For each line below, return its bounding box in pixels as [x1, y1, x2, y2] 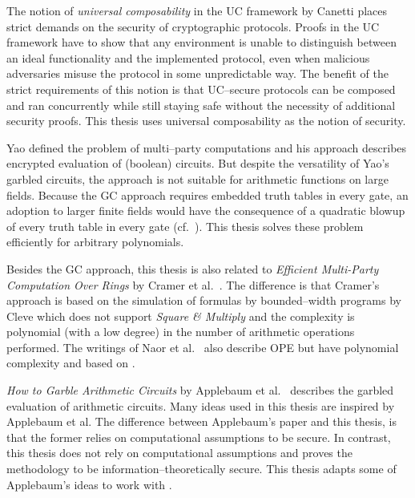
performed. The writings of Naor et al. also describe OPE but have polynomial [6, 338, 399, 355]
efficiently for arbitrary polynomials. [6, 233, 184, 250]
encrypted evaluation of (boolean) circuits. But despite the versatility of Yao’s [6, 155, 389, 172]
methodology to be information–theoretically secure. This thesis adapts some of [6, 460, 397, 477]
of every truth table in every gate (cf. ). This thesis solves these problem [6, 217, 364, 234]
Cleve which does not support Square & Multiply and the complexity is [6, 307, 355, 324]
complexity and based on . [6, 354, 135, 371]
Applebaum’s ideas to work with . [6, 476, 172, 492]
